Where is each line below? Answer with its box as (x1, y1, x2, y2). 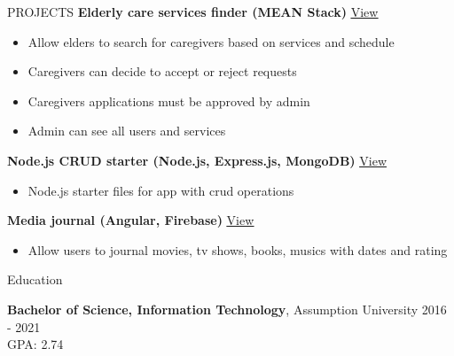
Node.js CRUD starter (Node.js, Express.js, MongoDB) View (7, 151, 387, 169)
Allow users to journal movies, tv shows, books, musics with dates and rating (27, 240, 448, 259)
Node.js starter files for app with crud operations (27, 181, 294, 199)
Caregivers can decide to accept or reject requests (27, 62, 297, 81)
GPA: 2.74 (7, 335, 64, 353)
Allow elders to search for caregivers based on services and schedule (27, 32, 395, 50)
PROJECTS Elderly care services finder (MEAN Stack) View (7, 3, 379, 20)
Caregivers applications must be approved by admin (27, 91, 310, 110)
